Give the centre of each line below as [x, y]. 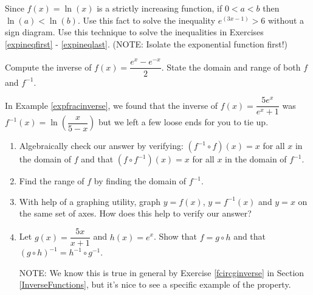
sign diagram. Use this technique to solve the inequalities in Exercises [134, 32]
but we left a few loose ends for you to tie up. [184, 122]
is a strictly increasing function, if [160, 8]
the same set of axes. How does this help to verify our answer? [135, 213]
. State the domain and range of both [231, 67]
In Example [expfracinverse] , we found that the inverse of [112, 105]
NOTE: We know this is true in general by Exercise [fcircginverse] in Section [162, 272]
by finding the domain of [140, 181]
